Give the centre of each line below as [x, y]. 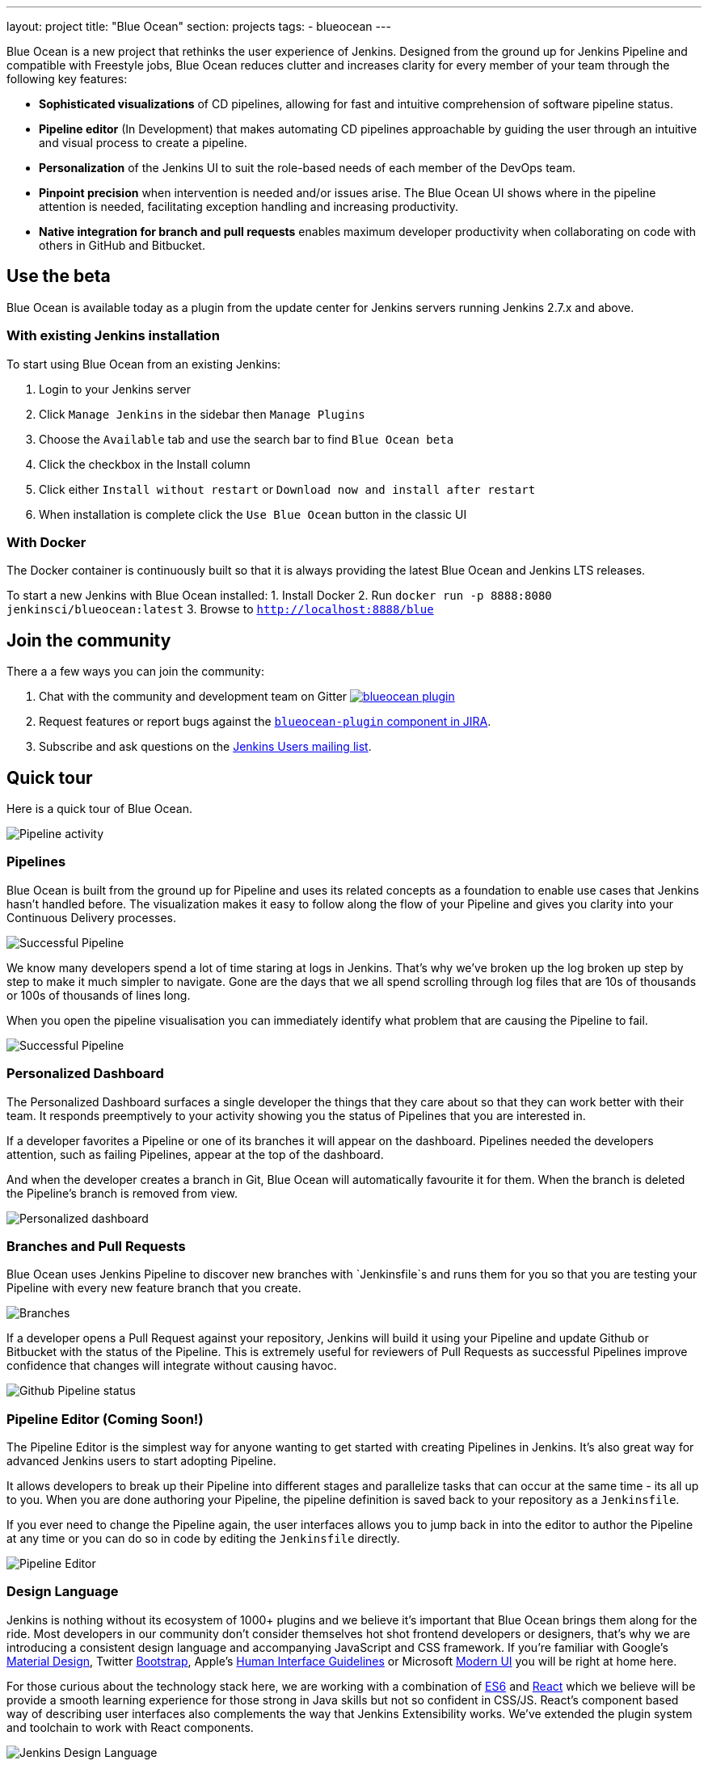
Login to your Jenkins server [115, 389]
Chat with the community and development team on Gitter [193, 697]
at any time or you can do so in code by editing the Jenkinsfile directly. [203, 1539]
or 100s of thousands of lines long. [99, 995]
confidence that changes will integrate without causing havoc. [172, 1366]
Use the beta [59, 276]
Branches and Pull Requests [96, 1246]
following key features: [67, 79]
